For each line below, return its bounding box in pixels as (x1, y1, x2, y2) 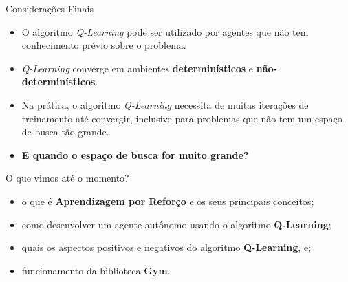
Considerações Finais (6, 1, 94, 15)
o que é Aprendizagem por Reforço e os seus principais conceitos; (21, 193, 314, 208)
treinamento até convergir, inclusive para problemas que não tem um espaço (21, 111, 342, 125)
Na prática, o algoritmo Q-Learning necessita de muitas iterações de (21, 97, 309, 111)
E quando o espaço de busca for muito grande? (21, 147, 249, 162)
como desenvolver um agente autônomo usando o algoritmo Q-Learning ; (21, 217, 331, 231)
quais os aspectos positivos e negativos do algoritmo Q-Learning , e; (21, 240, 312, 254)
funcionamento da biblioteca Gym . (21, 263, 171, 277)
